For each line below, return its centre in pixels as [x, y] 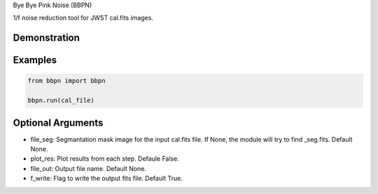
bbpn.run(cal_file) [61, 100]
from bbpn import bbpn [66, 81]
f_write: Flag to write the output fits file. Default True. [107, 179]
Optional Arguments [58, 122]
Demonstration [47, 38]
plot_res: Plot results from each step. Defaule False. [105, 159]
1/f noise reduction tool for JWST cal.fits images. [83, 18]
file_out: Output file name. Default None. [89, 168]
